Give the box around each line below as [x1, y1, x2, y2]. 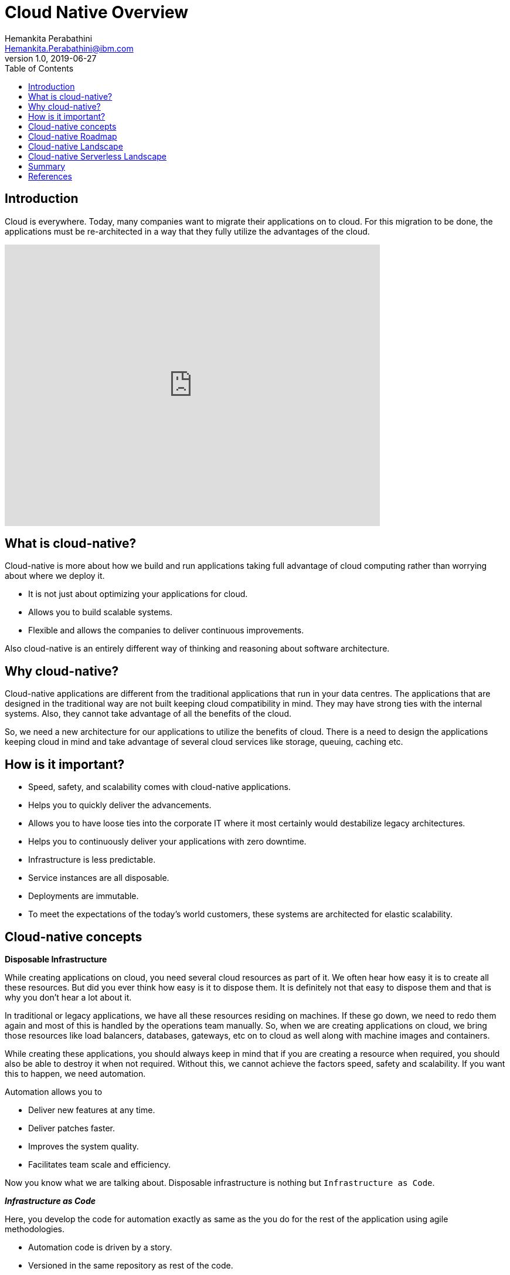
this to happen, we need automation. [5, 1068, 146, 1079]
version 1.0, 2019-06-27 [5, 53, 97, 63]
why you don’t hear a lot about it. [5, 992, 132, 1002]
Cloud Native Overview [5, 2, 189, 22]
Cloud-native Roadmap [28, 131, 117, 141]
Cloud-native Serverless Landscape [28, 151, 166, 161]
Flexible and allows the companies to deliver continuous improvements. [28, 625, 304, 636]
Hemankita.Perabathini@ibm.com [5, 43, 134, 53]
